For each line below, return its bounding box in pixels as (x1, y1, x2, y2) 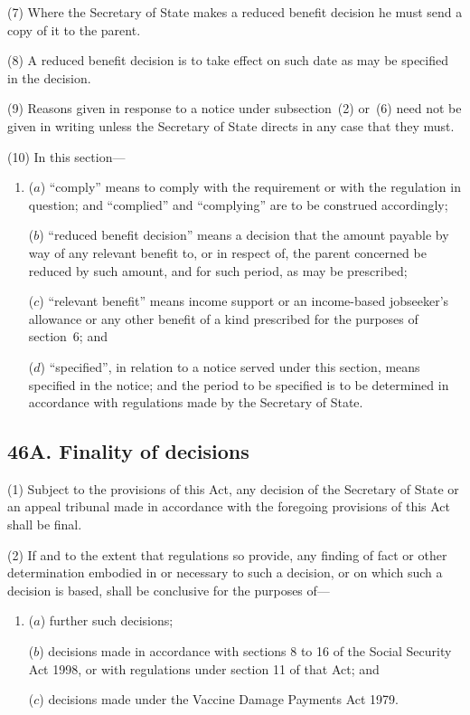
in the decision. (7, 68, 91, 87)
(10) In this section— (7, 147, 126, 166)
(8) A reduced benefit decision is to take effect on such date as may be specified (7, 51, 449, 70)
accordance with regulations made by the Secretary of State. (28, 393, 363, 412)
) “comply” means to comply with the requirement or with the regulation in (40, 177, 461, 196)
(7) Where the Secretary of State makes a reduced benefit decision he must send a (7, 3, 463, 21)
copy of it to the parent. (7, 20, 141, 39)
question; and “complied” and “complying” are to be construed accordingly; (28, 195, 448, 214)
